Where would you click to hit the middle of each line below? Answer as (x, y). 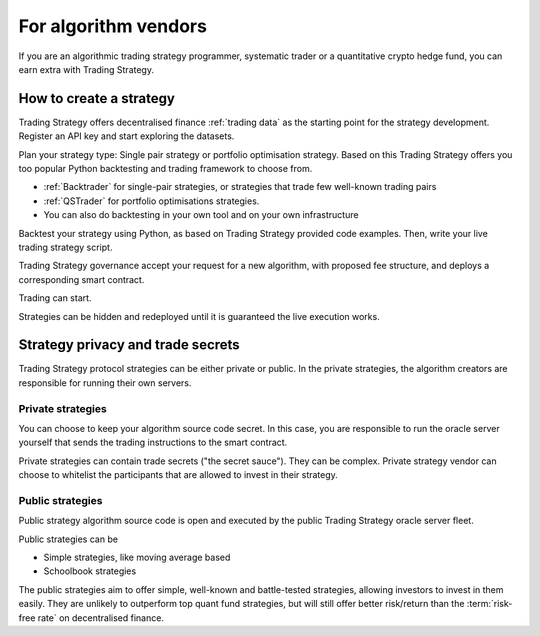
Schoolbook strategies (90, 571)
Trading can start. (55, 298)
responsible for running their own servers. (105, 382)
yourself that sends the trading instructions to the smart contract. (153, 442)
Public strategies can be (68, 539)
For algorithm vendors (112, 26)
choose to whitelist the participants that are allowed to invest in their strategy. (178, 475)
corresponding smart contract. (81, 279)
